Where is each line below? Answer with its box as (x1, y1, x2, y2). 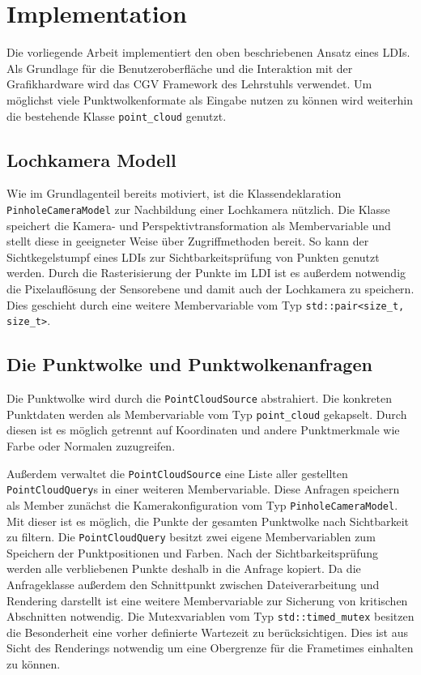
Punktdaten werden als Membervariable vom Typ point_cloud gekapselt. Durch (6, 405, 407, 422)
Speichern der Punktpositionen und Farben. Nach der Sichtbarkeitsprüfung (6, 544, 379, 561)
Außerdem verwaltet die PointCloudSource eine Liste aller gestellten (6, 464, 348, 481)
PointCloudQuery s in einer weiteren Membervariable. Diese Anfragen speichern (6, 481, 400, 498)
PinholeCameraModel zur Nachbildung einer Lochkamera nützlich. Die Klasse (6, 200, 390, 217)
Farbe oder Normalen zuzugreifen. (6, 438, 176, 454)
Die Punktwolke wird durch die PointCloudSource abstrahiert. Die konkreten (6, 390, 392, 407)
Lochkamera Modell (6, 147, 176, 172)
